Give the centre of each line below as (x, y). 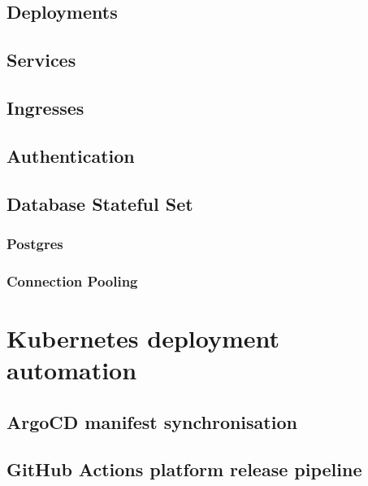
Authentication (71, 155)
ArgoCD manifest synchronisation (152, 421)
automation (72, 369)
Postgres (35, 243)
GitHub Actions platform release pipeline (184, 469)
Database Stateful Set (100, 203)
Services (41, 60)
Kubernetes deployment (143, 337)
